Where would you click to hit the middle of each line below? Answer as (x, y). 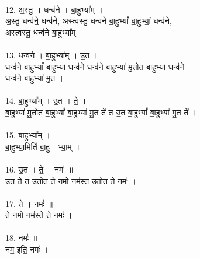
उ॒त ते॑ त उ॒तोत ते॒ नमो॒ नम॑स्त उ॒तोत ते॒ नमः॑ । (71, 181)
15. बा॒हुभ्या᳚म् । (28, 135)
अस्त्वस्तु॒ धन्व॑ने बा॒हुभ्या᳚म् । (45, 32)
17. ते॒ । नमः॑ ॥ (29, 203)
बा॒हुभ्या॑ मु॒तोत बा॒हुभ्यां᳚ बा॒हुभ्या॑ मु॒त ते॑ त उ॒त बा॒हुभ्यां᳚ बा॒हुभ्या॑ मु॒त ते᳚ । (101, 112)
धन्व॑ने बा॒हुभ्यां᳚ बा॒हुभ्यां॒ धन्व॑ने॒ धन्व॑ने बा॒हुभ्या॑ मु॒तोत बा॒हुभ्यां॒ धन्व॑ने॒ (95, 66)
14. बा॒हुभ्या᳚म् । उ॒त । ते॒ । (46, 101)
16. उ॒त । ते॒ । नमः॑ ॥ (39, 169)
